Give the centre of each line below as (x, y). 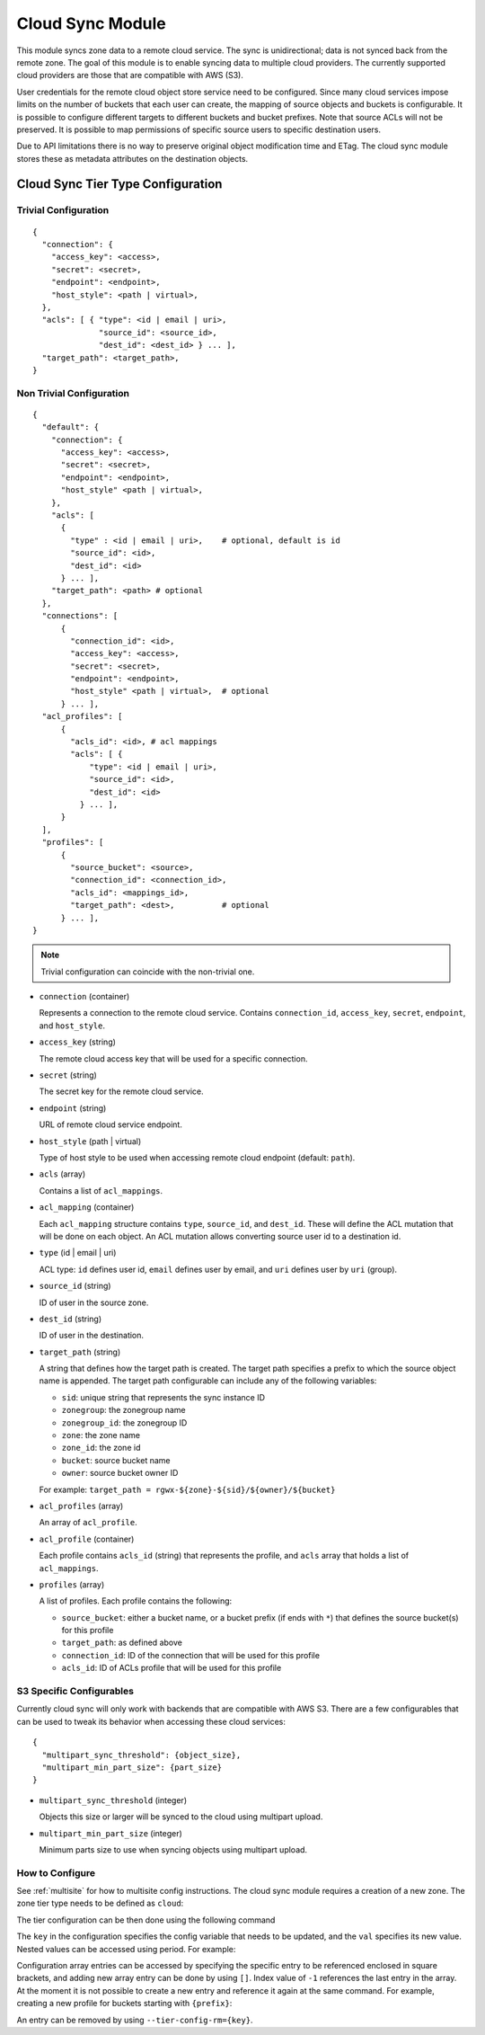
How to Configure (56, 1872)
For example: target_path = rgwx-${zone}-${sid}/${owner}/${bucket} (187, 1489)
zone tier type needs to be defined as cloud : (100, 1903)
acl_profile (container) (87, 1539)
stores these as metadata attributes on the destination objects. (132, 158)
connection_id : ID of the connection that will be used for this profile (191, 1655)
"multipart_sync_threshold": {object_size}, (141, 1755)
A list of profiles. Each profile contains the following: (136, 1601)
